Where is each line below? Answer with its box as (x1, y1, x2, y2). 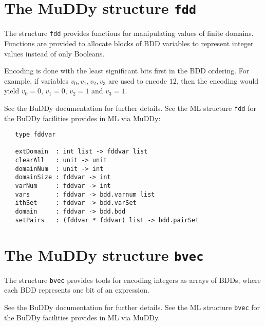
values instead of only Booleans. (4, 48, 105, 59)
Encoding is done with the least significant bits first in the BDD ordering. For (4, 65, 250, 76)
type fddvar (15, 131, 56, 139)
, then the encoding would (176, 75, 259, 86)
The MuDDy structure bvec (4, 244, 204, 265)
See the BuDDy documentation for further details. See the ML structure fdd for (4, 102, 256, 113)
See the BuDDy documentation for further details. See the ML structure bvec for (4, 301, 260, 312)
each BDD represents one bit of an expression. (4, 284, 149, 295)
